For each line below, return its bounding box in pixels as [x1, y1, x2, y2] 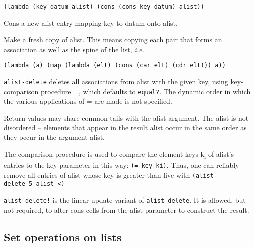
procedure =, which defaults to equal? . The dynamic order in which [41, 86, 251, 96]
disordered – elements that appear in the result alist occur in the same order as [4, 122, 247, 132]
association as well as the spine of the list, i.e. [4, 44, 144, 54]
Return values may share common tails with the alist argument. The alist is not [4, 113, 249, 123]
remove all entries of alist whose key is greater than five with [4, 169, 190, 180]
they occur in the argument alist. [4, 132, 105, 142]
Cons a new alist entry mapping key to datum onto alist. [4, 17, 178, 28]
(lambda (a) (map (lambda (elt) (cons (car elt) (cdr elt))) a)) [4, 62, 226, 69]
